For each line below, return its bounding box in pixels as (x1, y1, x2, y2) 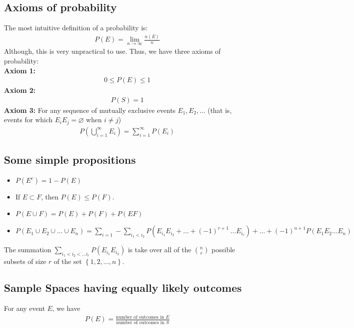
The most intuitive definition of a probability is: (4, 22, 148, 33)
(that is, (207, 105, 232, 115)
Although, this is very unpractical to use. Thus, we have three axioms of (4, 46, 221, 56)
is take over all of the (128, 244, 191, 255)
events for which (4, 114, 53, 125)
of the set (53, 256, 82, 266)
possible (212, 244, 236, 255)
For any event (4, 303, 45, 313)
